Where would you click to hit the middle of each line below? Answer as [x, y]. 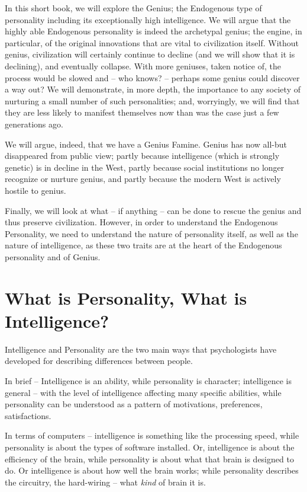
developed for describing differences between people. [99, 361]
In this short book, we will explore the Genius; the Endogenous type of [133, 8]
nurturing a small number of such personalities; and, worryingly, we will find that [152, 100]
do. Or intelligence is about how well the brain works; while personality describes [152, 470]
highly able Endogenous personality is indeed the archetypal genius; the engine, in [153, 31]
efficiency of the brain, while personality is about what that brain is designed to [149, 459]
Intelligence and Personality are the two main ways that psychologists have [141, 349]
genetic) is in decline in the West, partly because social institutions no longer [145, 167]
